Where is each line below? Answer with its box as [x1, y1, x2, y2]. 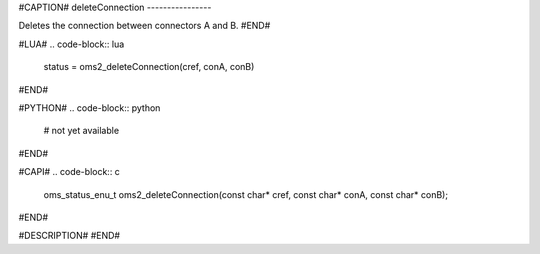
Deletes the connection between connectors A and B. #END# [18, 20, 271, 32]
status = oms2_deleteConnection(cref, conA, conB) [43, 61, 255, 73]
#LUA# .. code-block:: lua [18, 38, 125, 50]
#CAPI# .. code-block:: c [18, 166, 120, 178]
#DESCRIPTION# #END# [18, 230, 120, 242]
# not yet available [43, 125, 120, 137]
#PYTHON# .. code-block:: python [18, 101, 161, 114]
